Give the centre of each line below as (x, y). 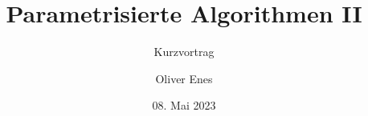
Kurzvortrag (184, 52)
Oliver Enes (184, 78)
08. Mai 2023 (184, 105)
